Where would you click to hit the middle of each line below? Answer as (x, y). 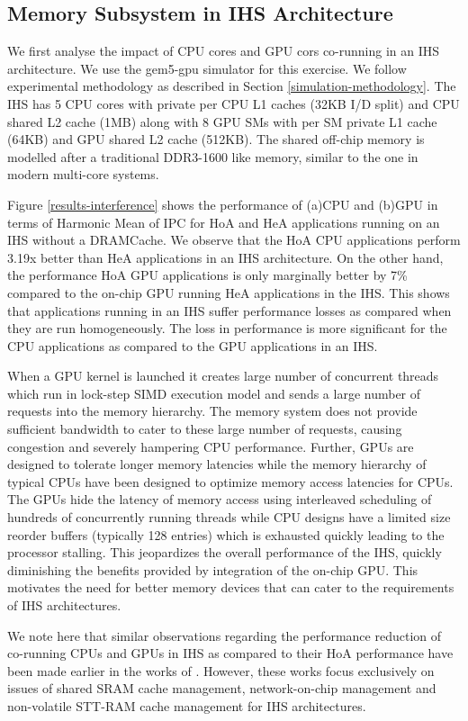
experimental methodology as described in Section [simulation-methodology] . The (232, 86)
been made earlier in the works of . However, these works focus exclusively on (221, 670)
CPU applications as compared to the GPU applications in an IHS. (193, 345)
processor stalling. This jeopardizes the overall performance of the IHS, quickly (225, 552)
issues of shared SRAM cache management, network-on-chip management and (222, 688)
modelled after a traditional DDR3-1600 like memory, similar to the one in (213, 156)
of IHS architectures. (64, 605)
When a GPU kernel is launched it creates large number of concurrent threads (223, 376)
